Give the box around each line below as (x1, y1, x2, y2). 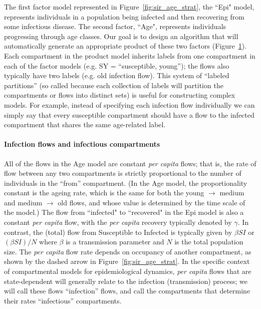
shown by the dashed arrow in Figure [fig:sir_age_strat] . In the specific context (4, 256, 250, 266)
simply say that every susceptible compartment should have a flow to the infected (4, 109, 254, 120)
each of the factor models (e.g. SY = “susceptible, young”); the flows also (4, 60, 229, 71)
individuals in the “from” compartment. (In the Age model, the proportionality (4, 177, 247, 188)
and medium (4, 197, 43, 207)
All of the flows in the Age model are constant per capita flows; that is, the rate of (4, 158, 256, 168)
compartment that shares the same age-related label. (4, 119, 166, 130)
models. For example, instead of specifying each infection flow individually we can (4, 99, 255, 110)
